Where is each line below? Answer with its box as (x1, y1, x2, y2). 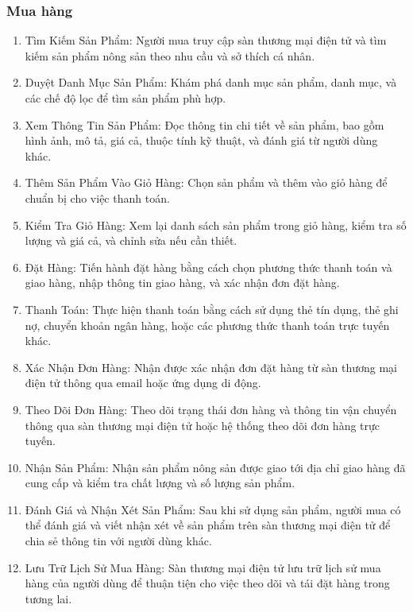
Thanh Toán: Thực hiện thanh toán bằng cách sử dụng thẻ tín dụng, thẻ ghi (25, 300, 399, 317)
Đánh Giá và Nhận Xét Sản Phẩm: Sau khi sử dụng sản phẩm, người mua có (25, 501, 401, 517)
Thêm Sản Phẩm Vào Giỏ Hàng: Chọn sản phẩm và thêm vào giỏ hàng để (25, 174, 388, 191)
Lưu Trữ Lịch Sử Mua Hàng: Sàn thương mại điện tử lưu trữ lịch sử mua (25, 559, 381, 575)
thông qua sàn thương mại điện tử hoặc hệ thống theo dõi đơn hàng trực (25, 416, 380, 433)
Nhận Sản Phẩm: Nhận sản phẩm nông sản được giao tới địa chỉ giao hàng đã (25, 459, 406, 475)
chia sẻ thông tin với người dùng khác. (25, 533, 212, 549)
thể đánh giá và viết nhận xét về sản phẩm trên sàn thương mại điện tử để (25, 517, 391, 533)
